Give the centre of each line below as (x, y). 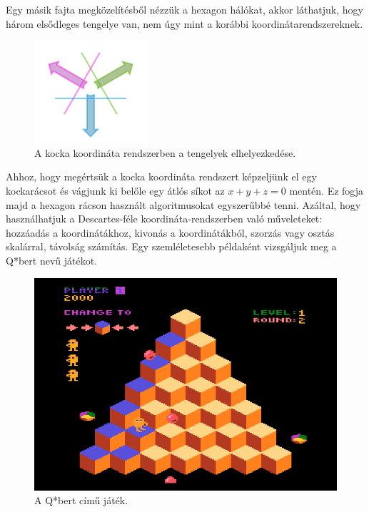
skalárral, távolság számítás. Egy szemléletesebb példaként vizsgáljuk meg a (171, 246)
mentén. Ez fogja (327, 190)
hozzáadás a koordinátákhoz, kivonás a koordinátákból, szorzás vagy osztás (170, 232)
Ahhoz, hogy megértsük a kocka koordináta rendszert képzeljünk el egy (161, 176)
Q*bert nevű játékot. (52, 260)
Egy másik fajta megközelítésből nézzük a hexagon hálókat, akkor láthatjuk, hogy (184, 9)
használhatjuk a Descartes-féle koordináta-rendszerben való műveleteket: (164, 219)
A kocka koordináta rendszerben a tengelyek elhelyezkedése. (165, 152)
